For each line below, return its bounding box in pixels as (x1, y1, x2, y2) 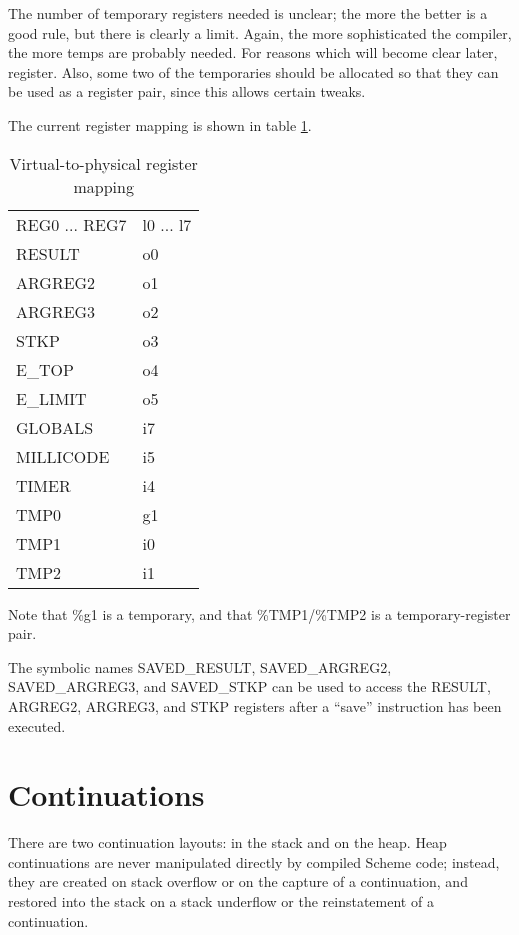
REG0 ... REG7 (16, 212, 127, 236)
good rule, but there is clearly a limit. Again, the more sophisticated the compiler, (8, 22, 512, 43)
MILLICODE (16, 444, 110, 468)
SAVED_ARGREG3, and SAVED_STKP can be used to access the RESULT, (8, 676, 491, 697)
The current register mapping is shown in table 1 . (8, 114, 312, 135)
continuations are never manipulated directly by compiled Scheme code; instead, (8, 851, 500, 872)
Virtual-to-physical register (9, 151, 198, 175)
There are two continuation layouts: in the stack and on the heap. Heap (8, 832, 447, 853)
